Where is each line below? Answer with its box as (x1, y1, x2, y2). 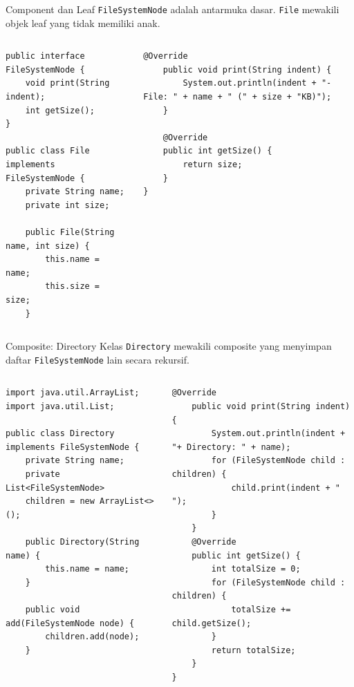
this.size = (45, 281, 100, 292)
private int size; (25, 200, 110, 210)
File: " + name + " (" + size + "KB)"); (143, 92, 332, 102)
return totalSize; (211, 645, 296, 655)
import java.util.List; (6, 402, 115, 412)
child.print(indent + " (231, 482, 340, 493)
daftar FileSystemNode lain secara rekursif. (6, 352, 189, 366)
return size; (183, 160, 243, 169)
